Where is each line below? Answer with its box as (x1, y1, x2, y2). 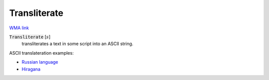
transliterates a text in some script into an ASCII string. (21, 41, 134, 47)
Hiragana (21, 66, 41, 72)
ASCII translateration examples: (9, 50, 74, 56)
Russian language (21, 59, 58, 65)
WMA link (9, 25, 29, 31)
